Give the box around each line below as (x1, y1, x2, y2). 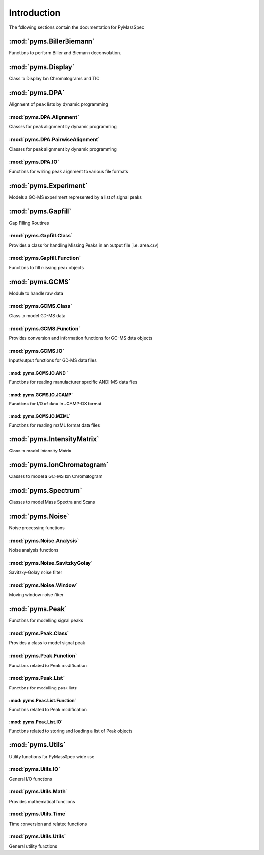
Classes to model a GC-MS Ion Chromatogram (9, 474, 103, 479)
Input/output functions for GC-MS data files (9, 357, 97, 363)
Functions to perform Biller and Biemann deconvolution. (9, 50, 122, 56)
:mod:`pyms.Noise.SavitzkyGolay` (9, 559, 93, 566)
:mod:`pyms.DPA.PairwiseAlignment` (9, 136, 100, 143)
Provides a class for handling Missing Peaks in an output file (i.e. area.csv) (9, 242, 159, 248)
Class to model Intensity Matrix (9, 448, 72, 454)
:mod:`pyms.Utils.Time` (9, 810, 67, 817)
